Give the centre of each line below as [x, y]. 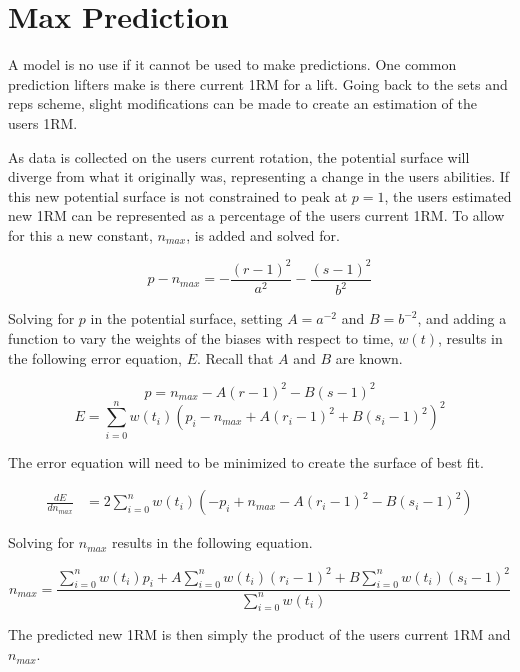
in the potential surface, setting [186, 318]
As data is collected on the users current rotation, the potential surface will [239, 156]
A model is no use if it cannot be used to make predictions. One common [232, 64]
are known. [369, 357]
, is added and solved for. [263, 234]
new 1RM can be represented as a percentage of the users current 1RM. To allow [256, 215]
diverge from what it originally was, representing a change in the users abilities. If [259, 176]
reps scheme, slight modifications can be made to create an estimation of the [243, 103]
